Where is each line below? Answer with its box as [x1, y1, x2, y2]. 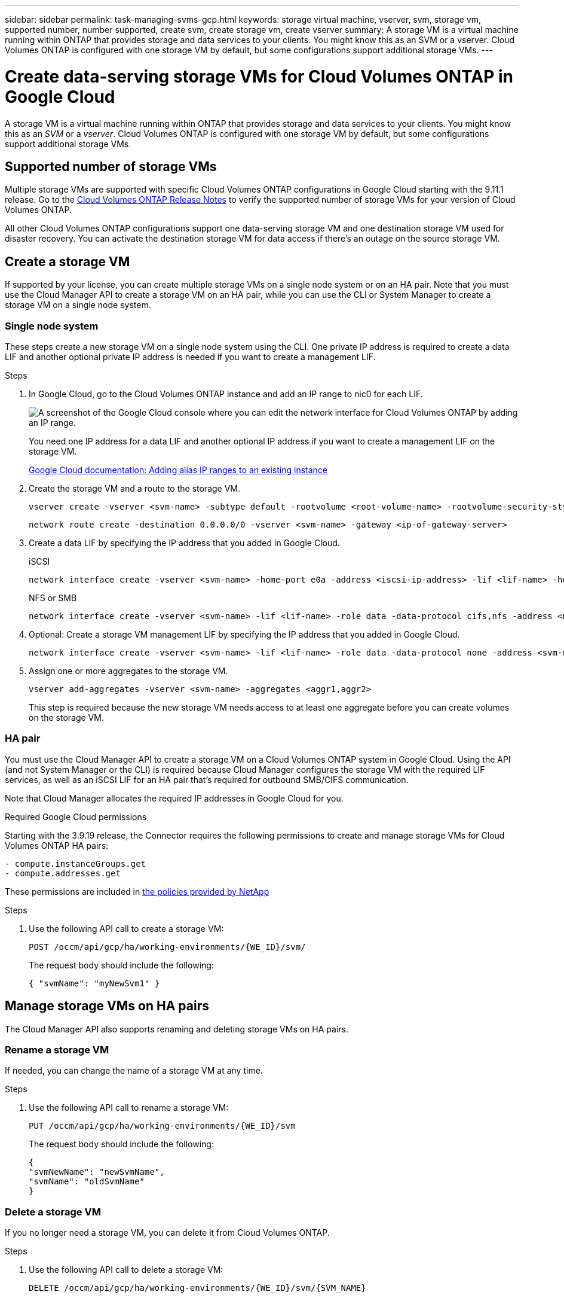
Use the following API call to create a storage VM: [29, 923, 224, 934]
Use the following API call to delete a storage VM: [29, 1265, 223, 1275]
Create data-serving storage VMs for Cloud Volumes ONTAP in [5, 66, 514, 87]
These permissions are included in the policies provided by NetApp [5, 886, 269, 897]
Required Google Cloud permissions [5, 811, 147, 822]
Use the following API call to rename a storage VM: [29, 1102, 229, 1113]
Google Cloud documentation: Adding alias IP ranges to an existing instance [29, 464, 327, 475]
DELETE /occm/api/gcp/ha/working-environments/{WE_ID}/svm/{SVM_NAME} [29, 1283, 366, 1293]
